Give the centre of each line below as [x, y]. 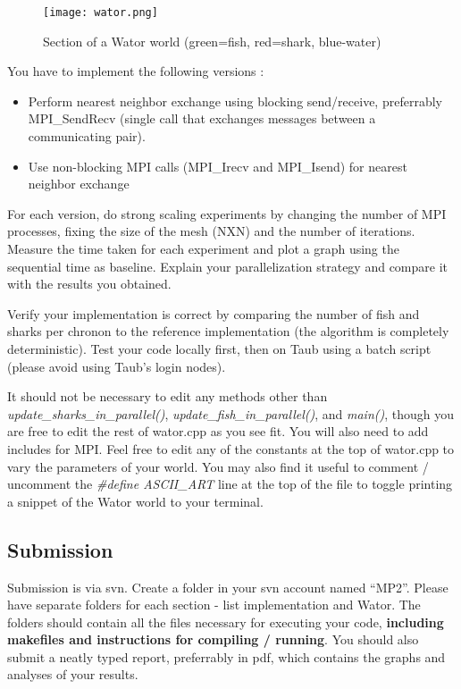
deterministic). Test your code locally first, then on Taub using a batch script [219, 348]
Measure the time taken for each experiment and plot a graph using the [203, 248]
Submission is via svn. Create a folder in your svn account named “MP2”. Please [228, 587]
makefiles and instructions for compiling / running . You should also [213, 639]
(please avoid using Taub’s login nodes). [117, 366]
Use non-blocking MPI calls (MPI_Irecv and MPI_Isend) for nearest [218, 166]
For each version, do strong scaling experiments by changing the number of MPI [227, 213]
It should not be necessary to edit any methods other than [168, 396]
